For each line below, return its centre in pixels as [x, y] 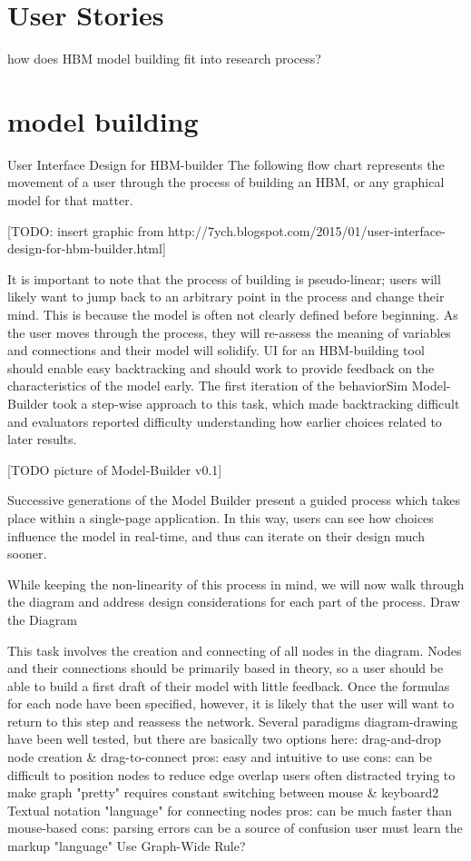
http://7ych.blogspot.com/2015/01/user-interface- [306, 230]
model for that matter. [70, 200]
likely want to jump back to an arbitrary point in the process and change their [226, 297]
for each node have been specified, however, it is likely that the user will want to [231, 703]
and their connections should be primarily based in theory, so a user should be [226, 668]
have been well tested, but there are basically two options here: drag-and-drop [224, 739]
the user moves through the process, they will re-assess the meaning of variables [229, 332]
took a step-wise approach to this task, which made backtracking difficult [256, 403]
